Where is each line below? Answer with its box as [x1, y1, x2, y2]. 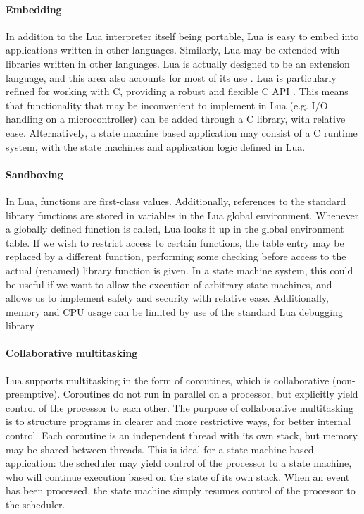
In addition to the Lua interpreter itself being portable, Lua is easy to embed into [6, 28, 359, 43]
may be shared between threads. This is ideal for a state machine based [6, 441, 314, 456]
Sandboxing [6, 166, 63, 181]
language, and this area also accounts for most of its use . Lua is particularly [6, 70, 337, 85]
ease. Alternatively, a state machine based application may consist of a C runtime [6, 125, 358, 140]
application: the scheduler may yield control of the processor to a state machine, [6, 455, 352, 470]
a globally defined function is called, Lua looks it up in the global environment [6, 221, 344, 236]
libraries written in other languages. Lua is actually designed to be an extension [6, 56, 350, 71]
